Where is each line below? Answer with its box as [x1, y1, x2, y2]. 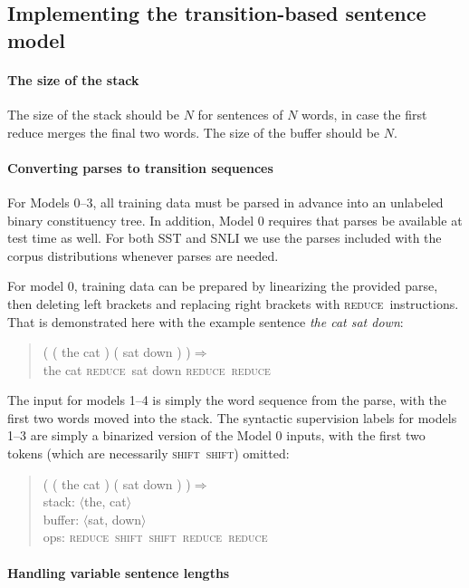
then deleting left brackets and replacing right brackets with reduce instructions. [7, 294, 459, 313]
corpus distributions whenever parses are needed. [7, 246, 279, 265]
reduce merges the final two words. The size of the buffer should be [7, 122, 380, 141]
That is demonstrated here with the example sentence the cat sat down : [7, 312, 404, 331]
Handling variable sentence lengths [7, 563, 230, 582]
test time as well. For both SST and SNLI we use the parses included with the [7, 228, 442, 247]
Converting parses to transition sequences [7, 158, 273, 177]
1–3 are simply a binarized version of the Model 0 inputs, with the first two [7, 426, 426, 445]
